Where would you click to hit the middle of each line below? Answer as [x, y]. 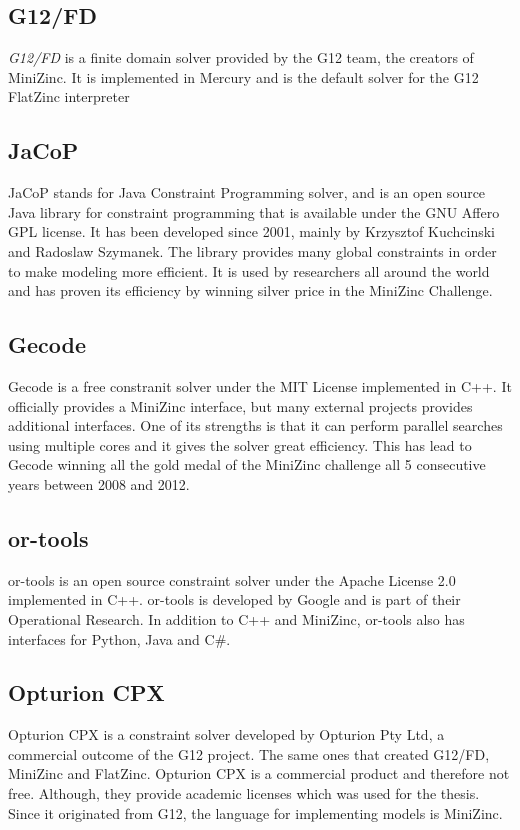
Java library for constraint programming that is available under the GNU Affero [254, 211]
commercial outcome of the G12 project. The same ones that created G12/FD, [249, 753]
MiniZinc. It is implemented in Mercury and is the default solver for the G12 [243, 76]
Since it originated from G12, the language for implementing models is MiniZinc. [255, 812]
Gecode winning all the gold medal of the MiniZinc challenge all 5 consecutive [247, 464]
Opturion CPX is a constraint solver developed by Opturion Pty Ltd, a [226, 734]
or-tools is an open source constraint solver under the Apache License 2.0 [232, 579]
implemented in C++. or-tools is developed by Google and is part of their [234, 599]
